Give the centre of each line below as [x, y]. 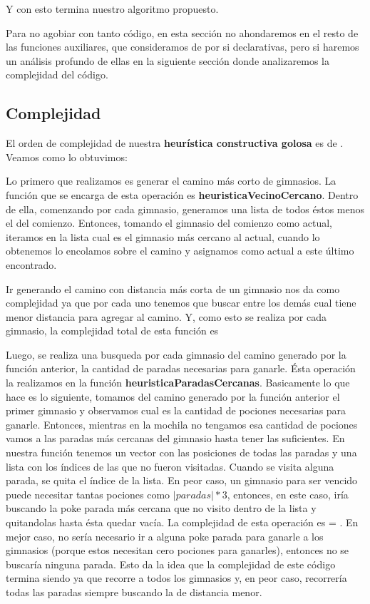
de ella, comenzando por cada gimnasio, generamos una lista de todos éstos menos [185, 209]
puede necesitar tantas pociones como [88, 494]
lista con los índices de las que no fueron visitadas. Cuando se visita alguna [170, 466]
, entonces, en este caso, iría [288, 494]
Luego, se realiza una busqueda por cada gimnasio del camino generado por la [176, 354]
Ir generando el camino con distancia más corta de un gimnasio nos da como [173, 288]
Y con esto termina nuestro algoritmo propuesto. [112, 9]
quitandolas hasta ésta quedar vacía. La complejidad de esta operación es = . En [182, 522]
